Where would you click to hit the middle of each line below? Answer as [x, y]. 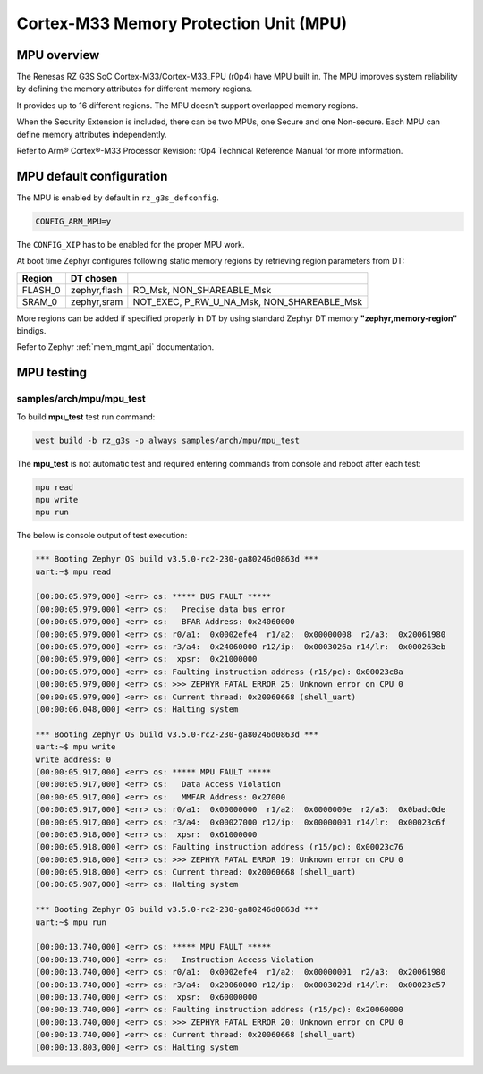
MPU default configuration [92, 176]
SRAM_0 [40, 301]
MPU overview [58, 55]
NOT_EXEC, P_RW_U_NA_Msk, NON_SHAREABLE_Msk [247, 301]
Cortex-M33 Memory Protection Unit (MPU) [182, 23]
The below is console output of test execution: [102, 536]
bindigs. [31, 331]
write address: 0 [73, 759]
